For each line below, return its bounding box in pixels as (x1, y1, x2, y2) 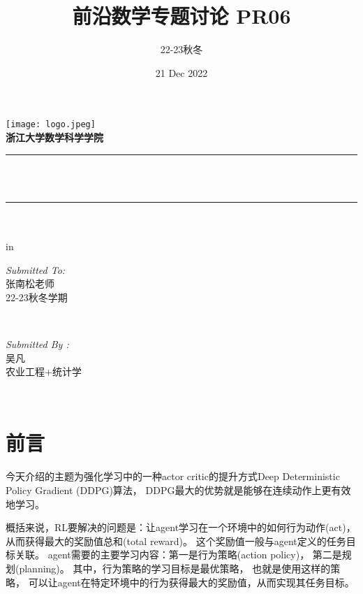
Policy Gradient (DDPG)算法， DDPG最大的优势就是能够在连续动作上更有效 (6, 483, 351, 497)
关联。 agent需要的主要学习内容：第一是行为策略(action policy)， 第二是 (15, 547, 342, 562)
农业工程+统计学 (6, 364, 82, 379)
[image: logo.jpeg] (6, 119, 96, 130)
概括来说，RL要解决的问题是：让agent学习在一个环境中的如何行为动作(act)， (6, 520, 356, 535)
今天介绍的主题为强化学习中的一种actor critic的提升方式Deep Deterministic (6, 469, 340, 484)
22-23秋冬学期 (6, 289, 68, 304)
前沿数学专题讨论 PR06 (72, 1, 291, 30)
